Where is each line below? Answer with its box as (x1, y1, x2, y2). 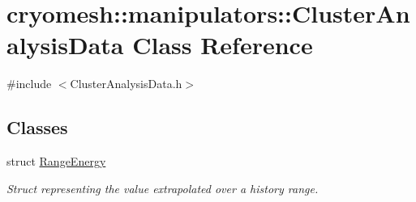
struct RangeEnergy (6, 153, 106, 170)
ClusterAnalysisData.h (70, 75, 182, 92)
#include (6, 75, 52, 92)
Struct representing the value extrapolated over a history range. (6, 179, 319, 196)
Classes (6, 115, 68, 140)
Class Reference (132, 28, 313, 61)
